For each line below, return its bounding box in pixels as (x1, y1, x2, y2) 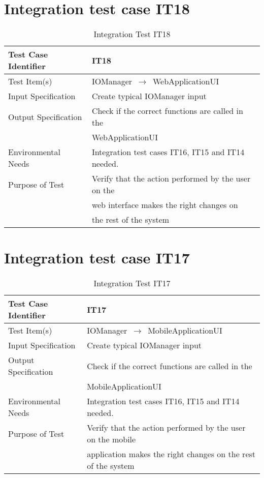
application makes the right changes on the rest (87, 448, 256, 460)
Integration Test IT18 (93, 28, 171, 40)
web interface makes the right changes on (91, 199, 238, 211)
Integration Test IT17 (93, 277, 171, 289)
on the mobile (87, 433, 136, 445)
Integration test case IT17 (4, 247, 190, 268)
